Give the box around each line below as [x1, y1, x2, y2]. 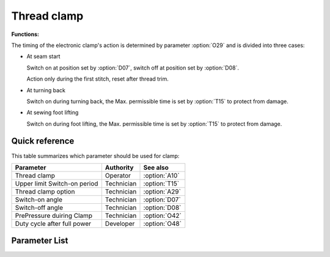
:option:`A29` [143, 187, 182, 195]
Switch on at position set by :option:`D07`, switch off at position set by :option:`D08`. [26, 64, 240, 71]
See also [143, 163, 169, 172]
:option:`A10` [143, 171, 180, 179]
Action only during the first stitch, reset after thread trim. [26, 75, 169, 82]
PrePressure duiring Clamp [15, 211, 93, 220]
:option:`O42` [143, 211, 182, 220]
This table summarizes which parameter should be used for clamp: [11, 152, 180, 159]
